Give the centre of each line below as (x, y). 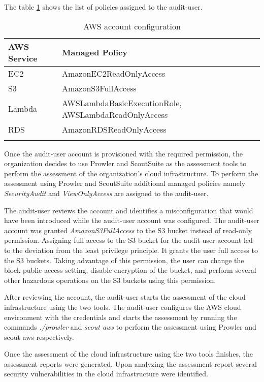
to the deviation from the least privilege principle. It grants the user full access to (131, 250)
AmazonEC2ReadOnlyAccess (114, 73)
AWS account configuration (132, 26)
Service (23, 58)
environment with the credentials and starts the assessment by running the (121, 317)
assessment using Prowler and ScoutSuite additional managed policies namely (125, 183)
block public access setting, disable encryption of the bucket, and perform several (130, 270)
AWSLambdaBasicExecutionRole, (122, 103)
